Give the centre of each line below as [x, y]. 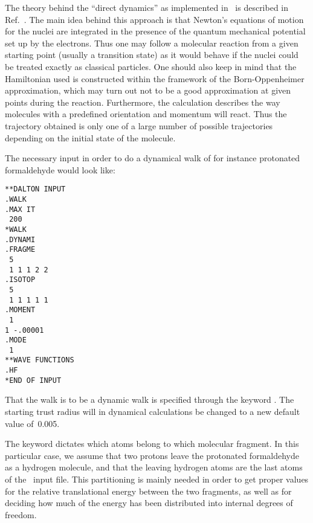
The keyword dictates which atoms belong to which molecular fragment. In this [152, 444]
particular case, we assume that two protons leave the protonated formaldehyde [152, 455]
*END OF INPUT [33, 380]
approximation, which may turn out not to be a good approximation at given [148, 90]
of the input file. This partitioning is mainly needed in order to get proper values [157, 479]
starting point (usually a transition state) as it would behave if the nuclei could [152, 55]
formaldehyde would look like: [60, 169]
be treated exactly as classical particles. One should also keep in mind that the [151, 66]
